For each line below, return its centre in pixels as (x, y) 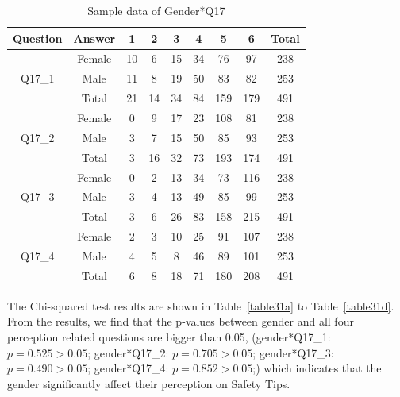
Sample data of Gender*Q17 (156, 10)
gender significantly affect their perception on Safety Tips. (149, 383)
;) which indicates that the (317, 368)
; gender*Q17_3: (293, 352)
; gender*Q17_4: (128, 368)
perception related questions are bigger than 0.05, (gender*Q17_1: (169, 337)
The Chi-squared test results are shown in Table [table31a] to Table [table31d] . (201, 305)
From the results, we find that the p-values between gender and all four (181, 321)
